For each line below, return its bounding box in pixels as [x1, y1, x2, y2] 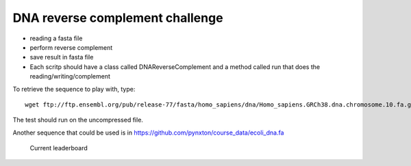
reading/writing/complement [29, 72, 111, 81]
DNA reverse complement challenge [12, 10, 223, 25]
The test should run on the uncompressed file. [12, 116, 144, 124]
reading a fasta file [29, 34, 83, 42]
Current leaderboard [29, 144, 88, 152]
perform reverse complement [29, 43, 113, 51]
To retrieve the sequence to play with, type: [12, 85, 136, 93]
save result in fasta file [29, 53, 94, 61]
